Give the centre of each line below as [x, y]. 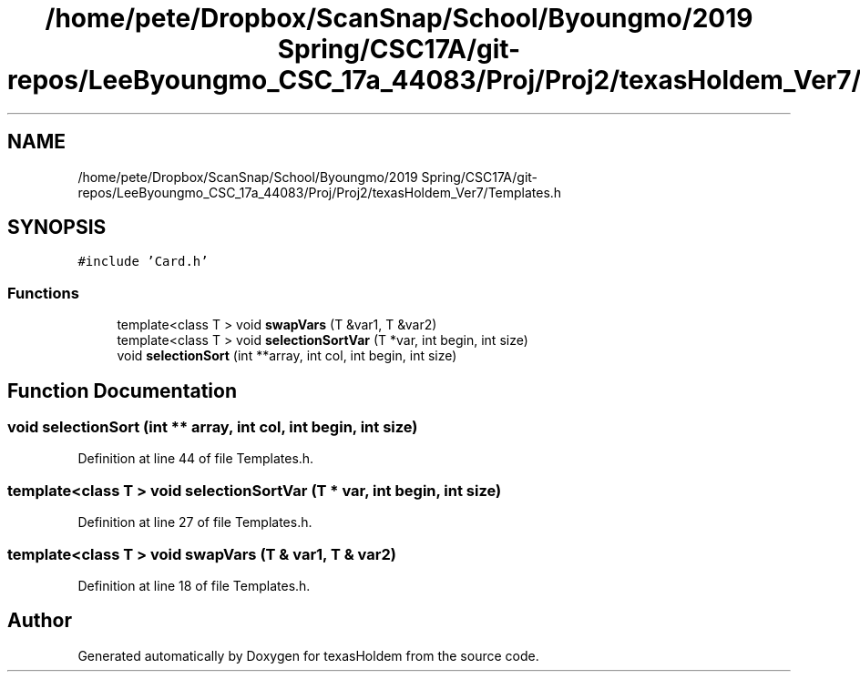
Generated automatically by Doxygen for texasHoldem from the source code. [308, 655]
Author [40, 621]
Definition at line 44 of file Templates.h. [196, 459]
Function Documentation [122, 390]
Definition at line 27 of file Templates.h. [195, 522]
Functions [43, 293]
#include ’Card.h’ [143, 262]
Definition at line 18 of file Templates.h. [194, 585]
